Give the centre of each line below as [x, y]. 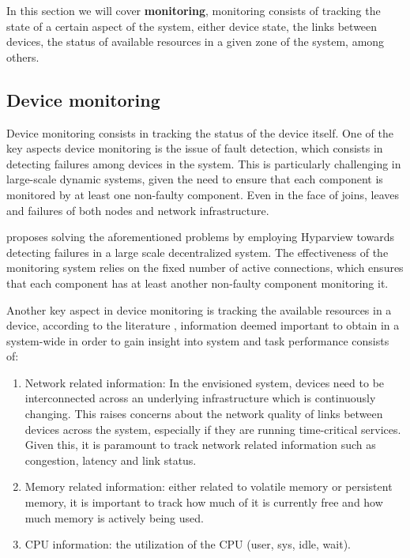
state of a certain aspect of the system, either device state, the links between [192, 26]
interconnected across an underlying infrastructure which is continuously [200, 398]
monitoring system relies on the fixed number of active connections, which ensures [205, 268]
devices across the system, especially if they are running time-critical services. [213, 429]
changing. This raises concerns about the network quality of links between [204, 414]
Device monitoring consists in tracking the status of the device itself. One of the [200, 132]
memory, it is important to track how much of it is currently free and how [204, 502]
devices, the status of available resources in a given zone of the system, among [196, 41]
